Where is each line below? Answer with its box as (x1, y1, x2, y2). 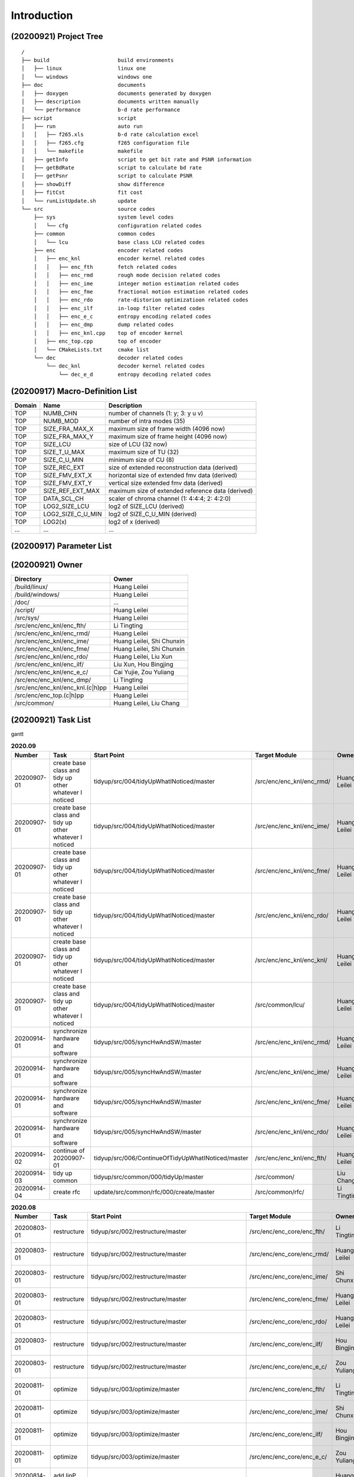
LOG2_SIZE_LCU (43, 502, 90, 510)
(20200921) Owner (11, 560, 83, 570)
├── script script (21, 115, 137, 121)
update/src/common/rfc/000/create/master (93, 1188, 215, 1196)
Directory (14, 575, 42, 583)
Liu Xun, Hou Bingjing (113, 661, 173, 669)
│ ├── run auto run (21, 123, 143, 130)
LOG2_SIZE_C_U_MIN (43, 510, 102, 518)
